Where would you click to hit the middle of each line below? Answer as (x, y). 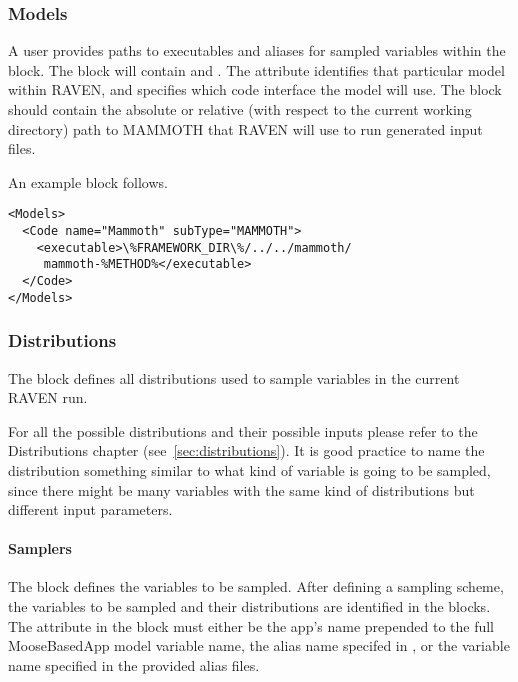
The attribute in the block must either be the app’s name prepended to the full (251, 625)
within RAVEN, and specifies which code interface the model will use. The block (255, 89)
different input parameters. (90, 509)
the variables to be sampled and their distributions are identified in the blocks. (249, 606)
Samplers (40, 548)
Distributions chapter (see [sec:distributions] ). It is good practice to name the (246, 450)
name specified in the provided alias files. (134, 664)
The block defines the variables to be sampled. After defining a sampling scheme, (256, 586)
